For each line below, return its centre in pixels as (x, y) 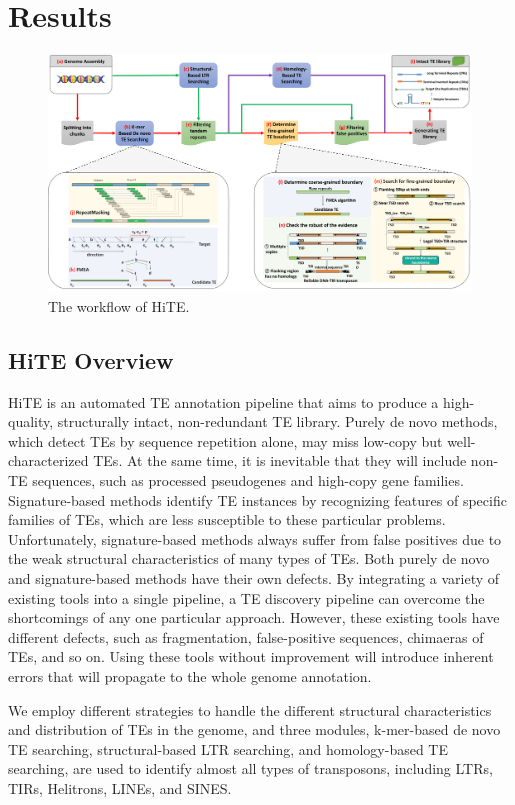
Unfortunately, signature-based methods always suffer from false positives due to (255, 538)
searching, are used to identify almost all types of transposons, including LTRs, (250, 768)
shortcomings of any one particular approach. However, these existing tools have (254, 617)
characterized (48, 460)
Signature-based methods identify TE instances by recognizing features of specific (257, 499)
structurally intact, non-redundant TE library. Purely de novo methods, (277, 421)
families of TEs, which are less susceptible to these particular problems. (227, 519)
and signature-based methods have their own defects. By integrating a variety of (254, 577)
